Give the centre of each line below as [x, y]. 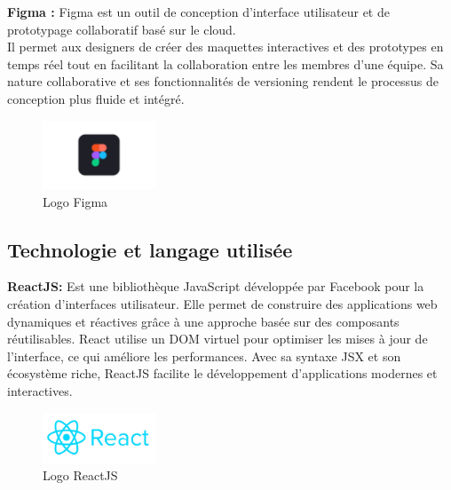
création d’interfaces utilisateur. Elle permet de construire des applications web [222, 304]
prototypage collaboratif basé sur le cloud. [122, 29]
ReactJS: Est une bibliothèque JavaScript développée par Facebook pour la [216, 286]
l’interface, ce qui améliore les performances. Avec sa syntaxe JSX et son [204, 356]
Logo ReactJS [80, 475]
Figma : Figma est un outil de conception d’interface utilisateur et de [198, 12]
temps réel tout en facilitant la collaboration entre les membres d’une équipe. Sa [225, 63]
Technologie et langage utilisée [150, 249]
